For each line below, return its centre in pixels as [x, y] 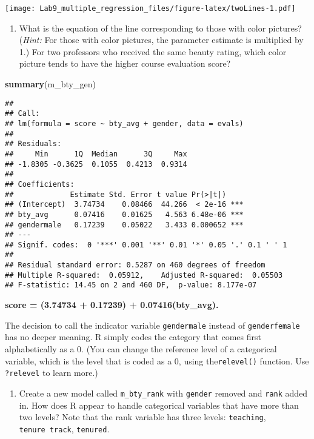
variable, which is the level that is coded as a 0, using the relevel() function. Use [157, 360]
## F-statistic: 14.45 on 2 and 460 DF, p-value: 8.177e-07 [131, 285]
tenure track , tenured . [64, 428]
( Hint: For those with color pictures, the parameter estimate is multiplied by [161, 40]
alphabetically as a [40, 348]
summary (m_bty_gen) [50, 84]
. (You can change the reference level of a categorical [179, 348]
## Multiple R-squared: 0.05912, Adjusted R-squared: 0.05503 [144, 275]
